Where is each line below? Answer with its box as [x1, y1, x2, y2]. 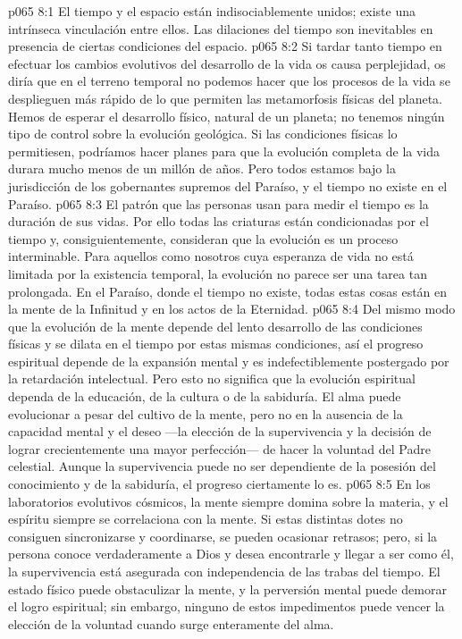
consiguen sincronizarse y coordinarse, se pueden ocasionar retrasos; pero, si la [8, 526, 438, 545]
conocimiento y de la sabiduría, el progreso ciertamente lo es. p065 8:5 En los [8, 475, 431, 493]
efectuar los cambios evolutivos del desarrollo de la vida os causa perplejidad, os [8, 54, 446, 72]
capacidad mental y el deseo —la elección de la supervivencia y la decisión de [8, 422, 432, 441]
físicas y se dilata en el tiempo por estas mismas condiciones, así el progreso [8, 334, 424, 353]
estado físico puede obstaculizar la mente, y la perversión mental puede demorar [8, 579, 447, 598]
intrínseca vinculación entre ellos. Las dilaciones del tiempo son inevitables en [8, 19, 433, 38]
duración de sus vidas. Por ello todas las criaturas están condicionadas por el [8, 212, 429, 231]
